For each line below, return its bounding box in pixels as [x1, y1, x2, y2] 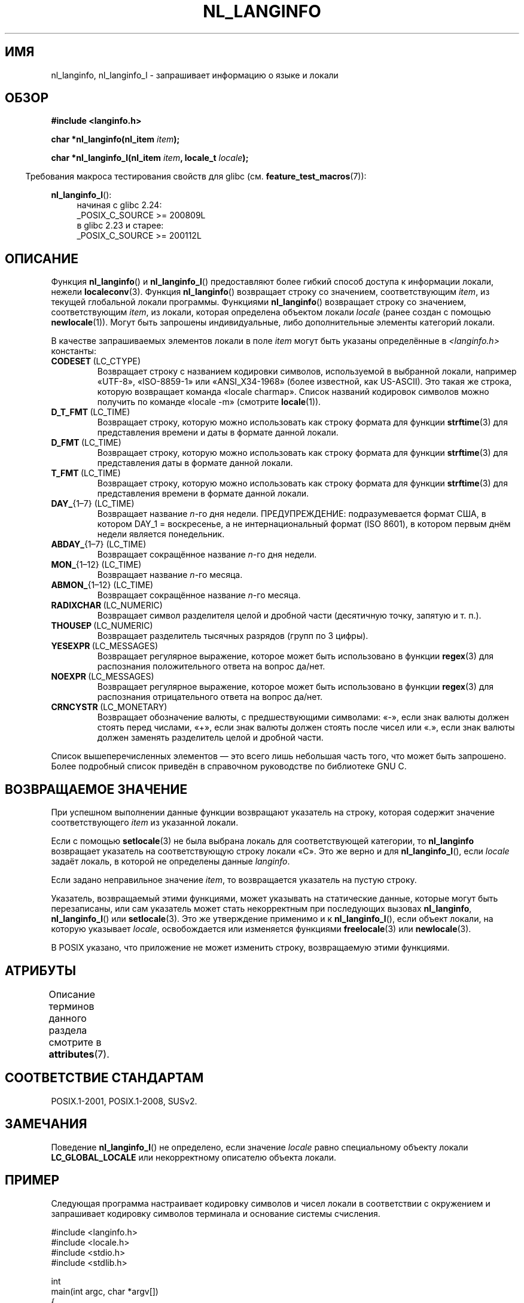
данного [48, 1012, 87, 1024]
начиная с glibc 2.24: [77, 200, 162, 211]
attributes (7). [48, 1048, 109, 1060]
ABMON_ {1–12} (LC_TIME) [51, 580, 154, 590]
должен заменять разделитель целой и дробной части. [97, 732, 324, 743]
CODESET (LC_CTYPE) [51, 356, 141, 367]
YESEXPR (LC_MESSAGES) [51, 641, 159, 651]
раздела [48, 1024, 87, 1036]
